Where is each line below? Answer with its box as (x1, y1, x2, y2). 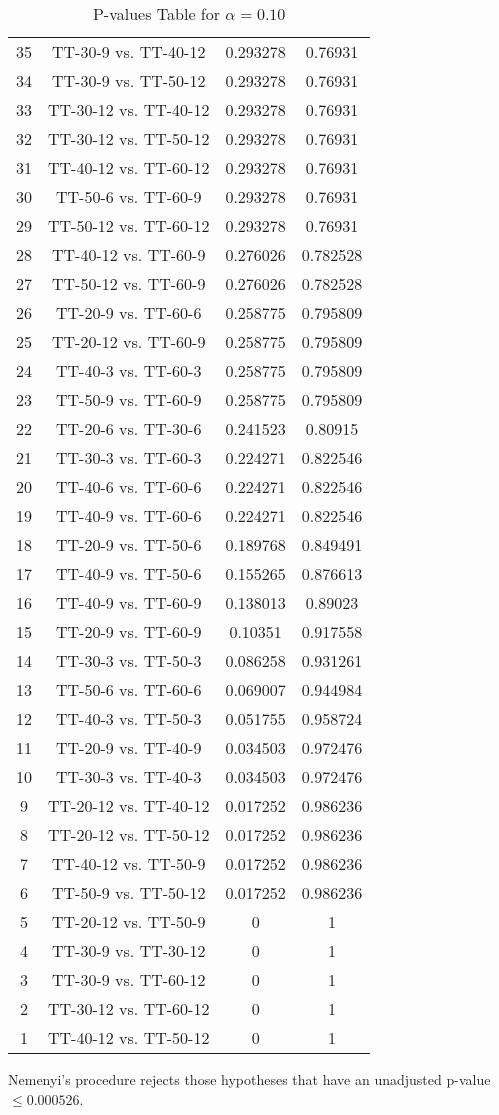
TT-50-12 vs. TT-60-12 (48, 214, 210, 237)
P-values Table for (92, 2, 220, 25)
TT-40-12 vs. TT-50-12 (48, 1026, 210, 1049)
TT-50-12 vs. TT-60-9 (52, 272, 206, 295)
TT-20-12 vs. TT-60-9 (52, 330, 206, 353)
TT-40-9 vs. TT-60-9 (56, 591, 202, 614)
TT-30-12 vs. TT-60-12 (48, 997, 210, 1020)
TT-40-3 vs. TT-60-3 (56, 359, 202, 382)
